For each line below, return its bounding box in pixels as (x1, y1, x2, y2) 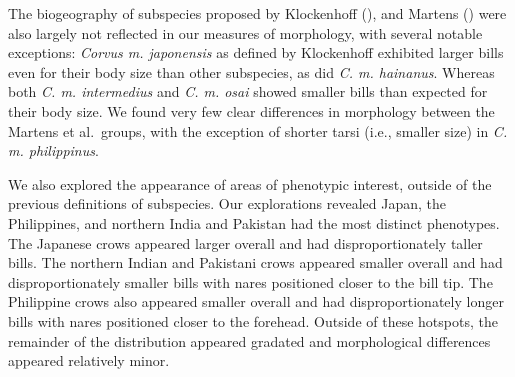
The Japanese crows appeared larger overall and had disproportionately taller (8, 232, 483, 253)
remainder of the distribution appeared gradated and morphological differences (8, 330, 491, 351)
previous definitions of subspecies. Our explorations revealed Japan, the (8, 193, 446, 214)
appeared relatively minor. (8, 350, 170, 371)
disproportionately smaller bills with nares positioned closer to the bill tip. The (8, 271, 493, 292)
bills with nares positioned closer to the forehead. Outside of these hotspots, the (8, 310, 498, 331)
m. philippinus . (8, 140, 99, 161)
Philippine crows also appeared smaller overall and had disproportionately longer (8, 291, 504, 312)
